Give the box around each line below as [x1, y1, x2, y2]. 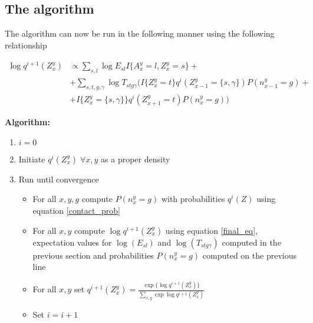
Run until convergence [18, 172, 99, 185]
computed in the [222, 236, 281, 248]
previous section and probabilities [32, 249, 154, 261]
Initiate [18, 152, 45, 165]
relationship [5, 38, 47, 51]
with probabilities [161, 193, 225, 205]
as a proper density [101, 152, 170, 165]
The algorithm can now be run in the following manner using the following [5, 27, 275, 40]
